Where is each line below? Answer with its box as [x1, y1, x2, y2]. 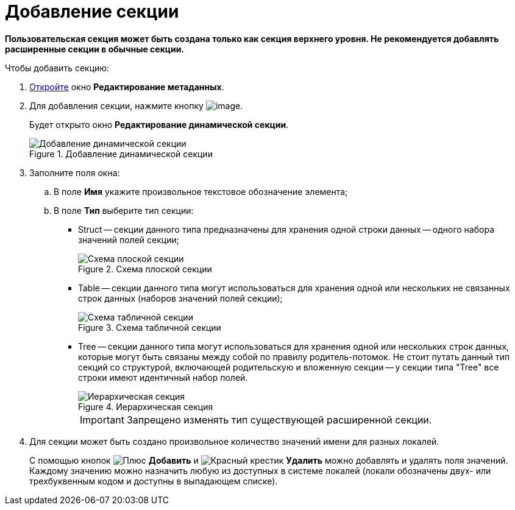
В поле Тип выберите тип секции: [54, 205, 194, 216]
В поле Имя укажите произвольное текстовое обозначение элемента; [54, 186, 348, 197]
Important [80, 413, 124, 426]
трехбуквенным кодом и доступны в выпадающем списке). [29, 475, 278, 486]
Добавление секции [5, 1, 179, 22]
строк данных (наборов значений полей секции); [78, 292, 283, 303]
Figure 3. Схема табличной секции [78, 322, 221, 333]
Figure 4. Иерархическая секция [78, 401, 213, 412]
